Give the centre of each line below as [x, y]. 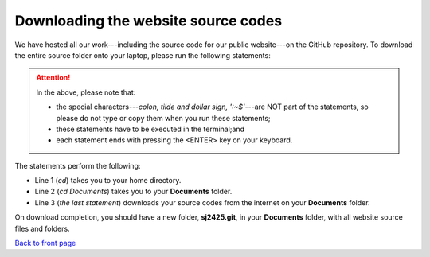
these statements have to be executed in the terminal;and [150, 129]
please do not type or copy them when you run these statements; [163, 118]
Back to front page [45, 243]
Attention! [53, 78]
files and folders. [43, 228]
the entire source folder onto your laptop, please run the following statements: [143, 55]
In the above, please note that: [86, 92]
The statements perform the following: [78, 165]
